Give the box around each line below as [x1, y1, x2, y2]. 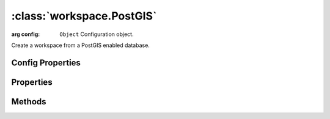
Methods [11, 96, 46, 107]
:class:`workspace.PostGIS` [11, 9, 157, 23]
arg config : [11, 31, 40, 38]
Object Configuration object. [59, 31, 134, 38]
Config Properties [11, 57, 81, 68]
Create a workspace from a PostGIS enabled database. [11, 41, 150, 49]
